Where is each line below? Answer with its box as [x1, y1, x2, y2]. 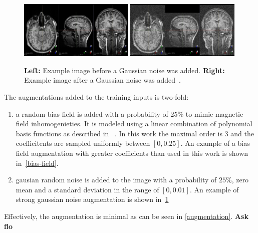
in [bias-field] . [16, 157, 59, 168]
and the [230, 128, 254, 138]
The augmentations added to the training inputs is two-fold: [4, 92, 189, 102]
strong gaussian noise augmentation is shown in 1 [16, 194, 169, 204]
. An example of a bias [180, 138, 250, 148]
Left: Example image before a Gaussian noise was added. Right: [24, 65, 225, 75]
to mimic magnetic [185, 108, 243, 119]
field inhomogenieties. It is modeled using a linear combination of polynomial [16, 118, 252, 129]
